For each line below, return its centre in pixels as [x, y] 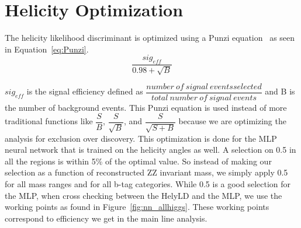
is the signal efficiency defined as [85, 91]
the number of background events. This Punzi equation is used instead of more [146, 107]
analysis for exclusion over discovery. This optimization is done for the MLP [141, 138]
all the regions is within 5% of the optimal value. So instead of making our [138, 161]
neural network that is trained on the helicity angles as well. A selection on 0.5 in [150, 150]
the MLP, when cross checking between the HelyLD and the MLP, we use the [143, 195]
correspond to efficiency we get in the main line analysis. [106, 218]
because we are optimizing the [232, 121]
